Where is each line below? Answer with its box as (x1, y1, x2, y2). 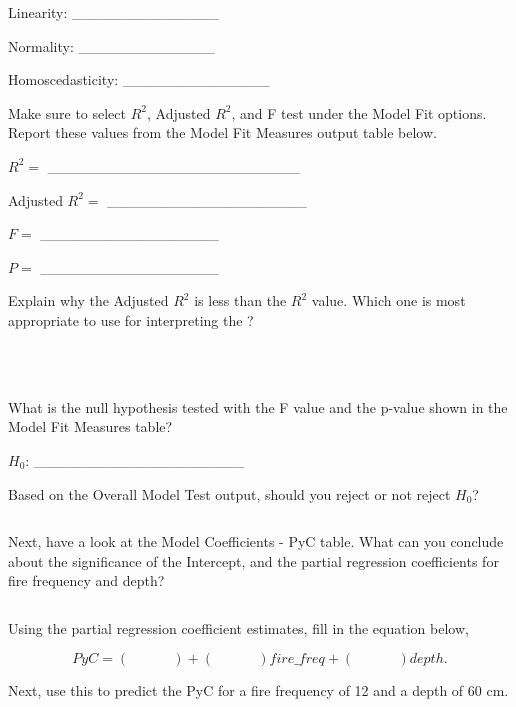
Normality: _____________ (8, 35, 215, 56)
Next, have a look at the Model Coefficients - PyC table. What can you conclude (8, 531, 504, 552)
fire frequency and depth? (8, 570, 165, 591)
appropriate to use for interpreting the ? (8, 309, 254, 330)
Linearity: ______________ (8, 2, 220, 22)
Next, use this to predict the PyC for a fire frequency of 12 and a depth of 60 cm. (8, 680, 509, 701)
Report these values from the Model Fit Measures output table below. (8, 122, 437, 143)
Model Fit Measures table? (8, 416, 173, 437)
